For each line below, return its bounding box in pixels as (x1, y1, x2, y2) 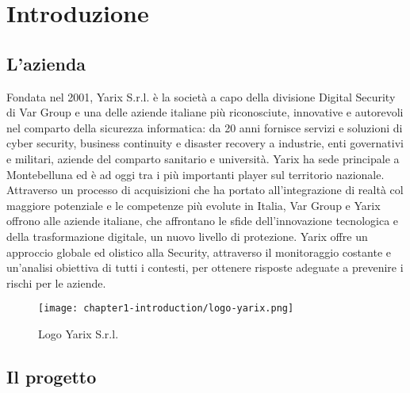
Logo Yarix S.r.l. (38, 325, 119, 341)
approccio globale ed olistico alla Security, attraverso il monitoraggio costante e (6, 243, 391, 260)
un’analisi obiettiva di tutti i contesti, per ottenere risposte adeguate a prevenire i (6, 259, 404, 276)
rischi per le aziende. (6, 274, 106, 291)
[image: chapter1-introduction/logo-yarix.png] (38, 303, 294, 315)
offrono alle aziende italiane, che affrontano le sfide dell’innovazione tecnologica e (6, 212, 399, 229)
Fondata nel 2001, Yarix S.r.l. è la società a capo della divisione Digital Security (6, 88, 396, 105)
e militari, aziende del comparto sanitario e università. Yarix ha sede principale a (6, 150, 400, 166)
